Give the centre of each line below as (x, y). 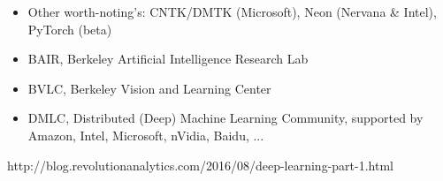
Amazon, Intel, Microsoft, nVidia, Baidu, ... (146, 135)
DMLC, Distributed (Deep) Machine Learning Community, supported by (225, 118)
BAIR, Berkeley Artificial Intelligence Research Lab (168, 59)
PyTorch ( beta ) (70, 29)
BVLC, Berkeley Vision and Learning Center (149, 88)
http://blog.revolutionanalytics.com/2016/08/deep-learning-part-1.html (200, 165)
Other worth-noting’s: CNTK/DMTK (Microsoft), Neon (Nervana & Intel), (232, 11)
